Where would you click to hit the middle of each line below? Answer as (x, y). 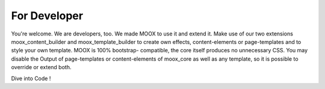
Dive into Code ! (31, 78)
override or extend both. (41, 67)
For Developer (47, 16)
